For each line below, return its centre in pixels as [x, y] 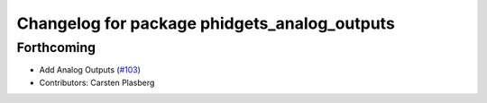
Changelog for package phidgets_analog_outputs [206, 23]
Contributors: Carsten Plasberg [97, 82]
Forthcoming [56, 47]
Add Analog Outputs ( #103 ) [90, 70]
